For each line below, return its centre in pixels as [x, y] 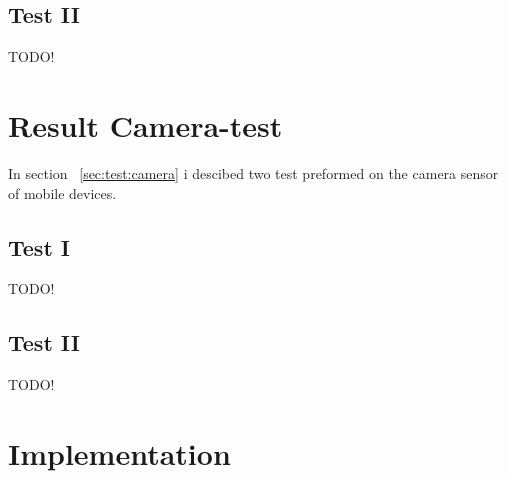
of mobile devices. [62, 192]
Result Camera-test [145, 124]
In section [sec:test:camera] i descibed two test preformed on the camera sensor [253, 172]
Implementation [119, 452]
